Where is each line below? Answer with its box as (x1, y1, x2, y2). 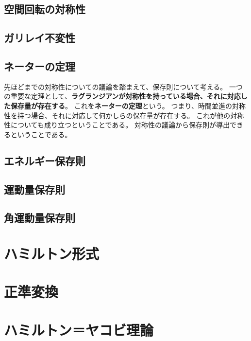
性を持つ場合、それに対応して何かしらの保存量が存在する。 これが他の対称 (4, 110, 244, 120)
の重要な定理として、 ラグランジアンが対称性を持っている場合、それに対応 (4, 91, 241, 101)
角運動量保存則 (4, 210, 75, 225)
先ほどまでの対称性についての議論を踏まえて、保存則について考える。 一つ (4, 81, 243, 91)
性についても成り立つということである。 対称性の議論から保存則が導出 (4, 120, 230, 130)
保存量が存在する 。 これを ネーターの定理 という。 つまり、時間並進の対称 (10, 100, 246, 110)
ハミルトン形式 (4, 243, 100, 263)
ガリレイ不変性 (4, 30, 75, 45)
